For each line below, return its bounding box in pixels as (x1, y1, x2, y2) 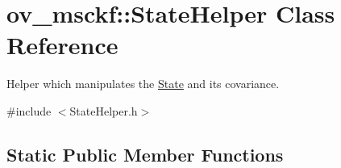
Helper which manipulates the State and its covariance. (6, 75, 280, 92)
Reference (6, 28, 119, 61)
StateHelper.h (69, 102, 138, 119)
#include (6, 102, 52, 119)
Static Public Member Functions (6, 141, 284, 166)
